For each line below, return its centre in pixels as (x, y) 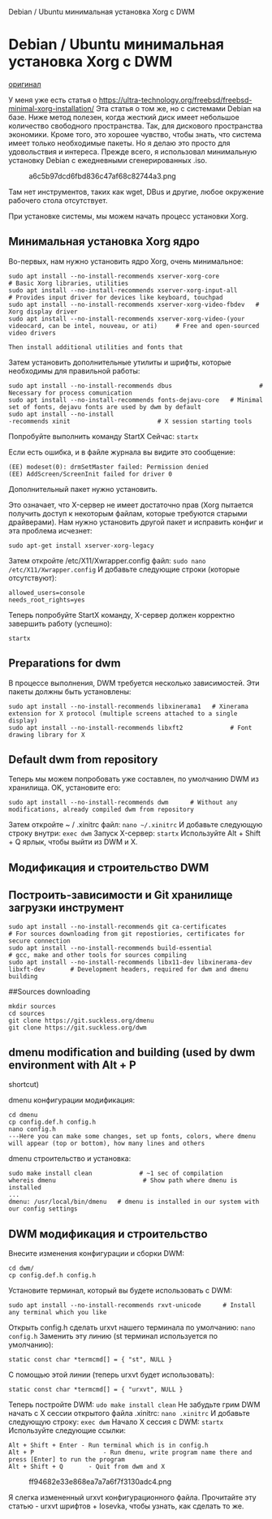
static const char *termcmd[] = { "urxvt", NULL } (96, 1390)
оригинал (25, 84)
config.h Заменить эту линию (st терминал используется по (113, 1336)
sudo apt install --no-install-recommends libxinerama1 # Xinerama (129, 706)
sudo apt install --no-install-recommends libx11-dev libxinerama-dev (130, 962)
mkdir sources (32, 1006)
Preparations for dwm (65, 664)
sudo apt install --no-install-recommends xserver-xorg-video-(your (127, 319)
